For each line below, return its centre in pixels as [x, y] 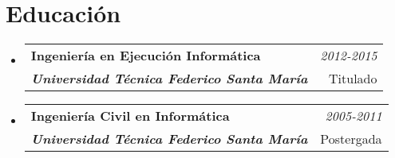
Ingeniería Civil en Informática [130, 116]
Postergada [351, 139]
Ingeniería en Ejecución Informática [146, 56]
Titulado [353, 79]
